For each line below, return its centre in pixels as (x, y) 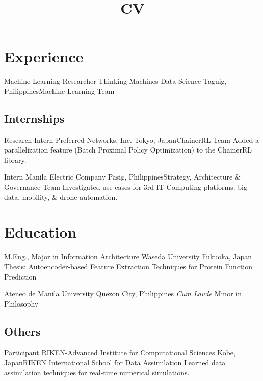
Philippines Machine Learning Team (59, 91)
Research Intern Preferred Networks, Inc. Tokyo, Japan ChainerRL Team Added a (131, 139)
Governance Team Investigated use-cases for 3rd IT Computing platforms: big (126, 187)
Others (22, 331)
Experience (44, 56)
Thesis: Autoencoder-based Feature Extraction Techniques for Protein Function (128, 266)
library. (15, 159)
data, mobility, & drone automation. (61, 197)
